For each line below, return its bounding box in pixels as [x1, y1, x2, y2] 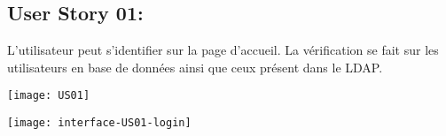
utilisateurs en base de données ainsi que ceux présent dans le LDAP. [7, 57, 383, 76]
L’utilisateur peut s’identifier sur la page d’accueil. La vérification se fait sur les [7, 41, 439, 59]
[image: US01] [7, 89, 90, 102]
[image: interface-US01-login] [7, 117, 192, 130]
